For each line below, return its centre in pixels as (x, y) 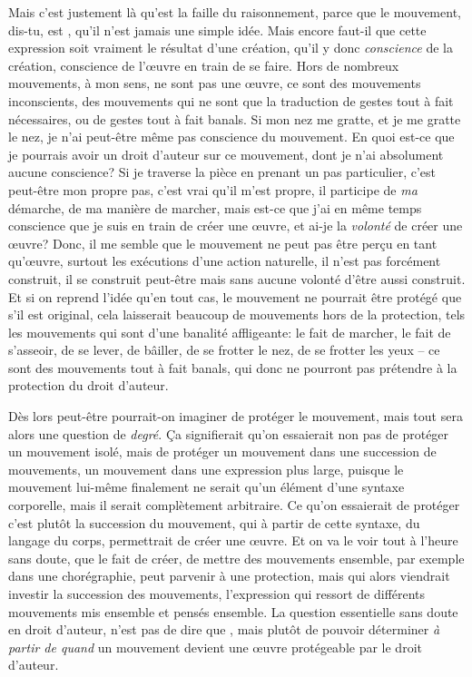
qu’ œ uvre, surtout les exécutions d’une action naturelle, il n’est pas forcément (225, 261)
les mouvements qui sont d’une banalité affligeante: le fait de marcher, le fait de (230, 332)
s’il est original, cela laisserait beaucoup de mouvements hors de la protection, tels (237, 314)
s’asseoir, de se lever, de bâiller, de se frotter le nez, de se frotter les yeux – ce (224, 350)
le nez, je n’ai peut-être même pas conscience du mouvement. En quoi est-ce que (231, 137)
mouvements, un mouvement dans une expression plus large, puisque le (206, 469)
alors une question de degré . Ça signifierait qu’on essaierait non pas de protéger (229, 433)
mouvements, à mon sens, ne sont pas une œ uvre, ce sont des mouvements (215, 83)
